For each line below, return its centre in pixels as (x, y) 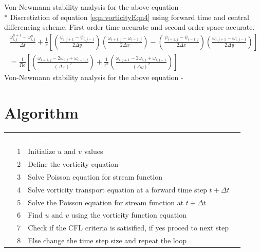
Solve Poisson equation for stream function (95, 176)
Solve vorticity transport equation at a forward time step (117, 189)
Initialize (42, 151)
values (94, 151)
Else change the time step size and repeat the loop (107, 240)
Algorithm (41, 112)
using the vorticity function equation (129, 215)
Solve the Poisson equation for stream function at (106, 202)
